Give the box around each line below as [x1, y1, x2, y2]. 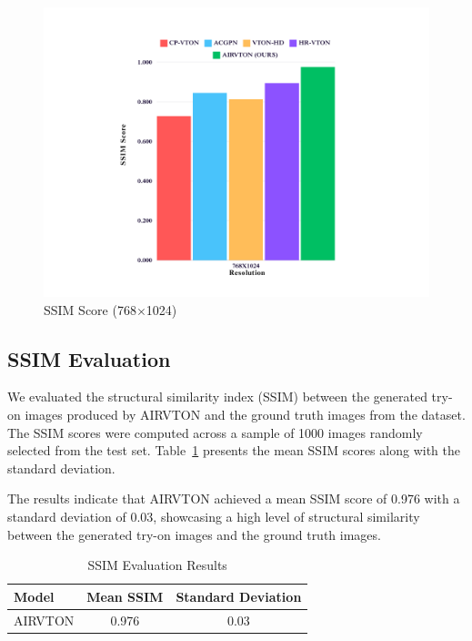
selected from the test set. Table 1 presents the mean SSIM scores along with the [7, 441, 460, 460]
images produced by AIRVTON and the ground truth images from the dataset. [25, 404, 466, 423]
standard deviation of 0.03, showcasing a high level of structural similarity [7, 506, 420, 525]
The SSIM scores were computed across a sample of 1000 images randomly [7, 422, 423, 442]
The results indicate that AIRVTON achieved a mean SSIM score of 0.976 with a [7, 489, 460, 508]
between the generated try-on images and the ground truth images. [7, 524, 381, 544]
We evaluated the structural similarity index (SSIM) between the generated [7, 387, 427, 406]
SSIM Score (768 [44, 300, 136, 319]
